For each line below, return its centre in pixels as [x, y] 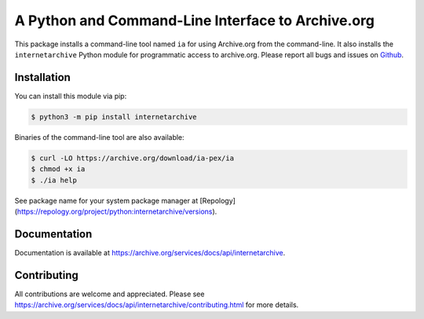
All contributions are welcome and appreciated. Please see [110, 294]
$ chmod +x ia [58, 169]
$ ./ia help [54, 180]
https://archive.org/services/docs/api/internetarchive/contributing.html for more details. [157, 305]
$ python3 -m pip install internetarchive [114, 117]
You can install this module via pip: [71, 96]
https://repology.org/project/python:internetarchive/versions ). [117, 211]
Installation [42, 77]
